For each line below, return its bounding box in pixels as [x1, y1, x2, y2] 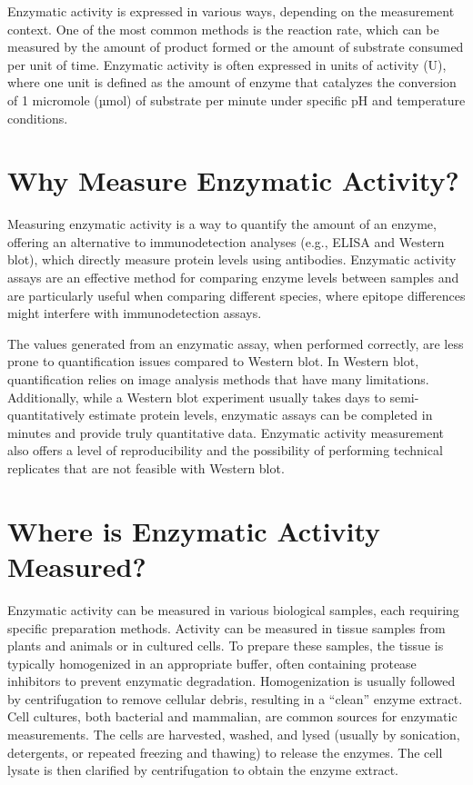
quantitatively [7, 405, 86, 424]
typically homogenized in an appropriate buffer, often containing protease [7, 653, 417, 672]
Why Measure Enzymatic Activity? [7, 162, 459, 199]
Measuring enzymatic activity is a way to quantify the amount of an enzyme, [7, 214, 437, 234]
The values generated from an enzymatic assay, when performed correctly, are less [7, 333, 464, 353]
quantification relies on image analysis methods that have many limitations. [7, 370, 429, 389]
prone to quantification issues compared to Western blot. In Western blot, [7, 352, 419, 371]
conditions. [7, 108, 68, 127]
